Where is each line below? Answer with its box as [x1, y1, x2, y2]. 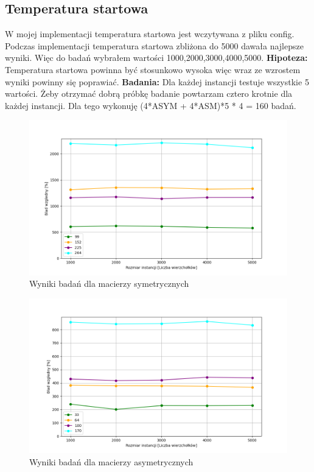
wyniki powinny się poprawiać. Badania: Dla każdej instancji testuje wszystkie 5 [5, 75, 309, 88]
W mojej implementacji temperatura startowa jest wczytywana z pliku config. [5, 27, 295, 40]
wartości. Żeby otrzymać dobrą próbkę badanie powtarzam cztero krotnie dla [5, 87, 293, 100]
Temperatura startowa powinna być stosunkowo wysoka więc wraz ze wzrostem [5, 63, 301, 76]
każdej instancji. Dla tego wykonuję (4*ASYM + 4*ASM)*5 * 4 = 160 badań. [5, 99, 296, 111]
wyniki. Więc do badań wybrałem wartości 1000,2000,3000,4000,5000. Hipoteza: [5, 51, 308, 64]
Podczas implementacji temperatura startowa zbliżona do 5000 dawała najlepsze [5, 39, 304, 52]
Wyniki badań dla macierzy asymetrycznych [29, 455, 194, 468]
